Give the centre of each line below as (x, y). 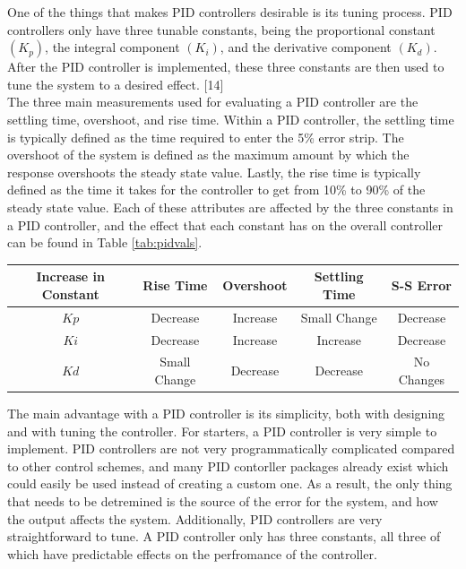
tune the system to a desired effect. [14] (116, 84)
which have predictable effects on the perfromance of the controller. (192, 553)
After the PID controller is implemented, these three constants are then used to (226, 67)
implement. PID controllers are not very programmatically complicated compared (231, 448)
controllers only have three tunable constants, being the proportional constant (221, 29)
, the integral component (112, 47)
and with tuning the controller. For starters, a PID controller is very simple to (222, 431)
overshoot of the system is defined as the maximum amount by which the (208, 155)
